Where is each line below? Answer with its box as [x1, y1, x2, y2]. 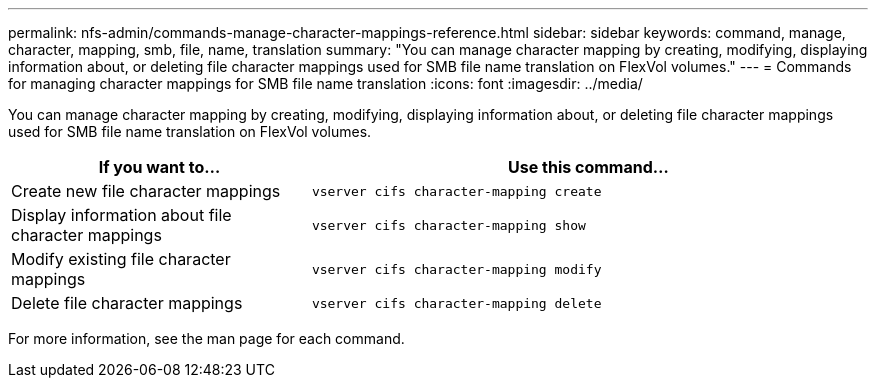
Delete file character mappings [11, 293, 243, 313]
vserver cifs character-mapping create [311, 183, 602, 199]
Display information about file [11, 205, 232, 225]
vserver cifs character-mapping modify [311, 261, 602, 277]
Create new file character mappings [11, 181, 281, 201]
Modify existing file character [11, 249, 231, 269]
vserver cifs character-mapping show [311, 217, 586, 233]
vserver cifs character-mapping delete [311, 295, 602, 311]
